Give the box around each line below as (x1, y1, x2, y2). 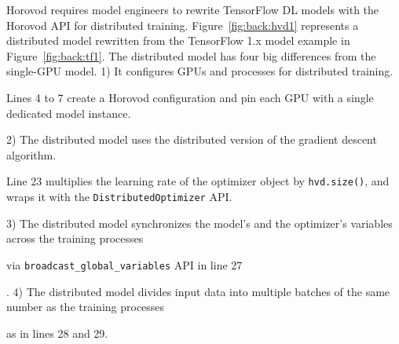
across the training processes (6, 230, 144, 247)
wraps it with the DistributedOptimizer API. (6, 188, 232, 204)
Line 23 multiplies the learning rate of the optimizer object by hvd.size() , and (6, 173, 390, 189)
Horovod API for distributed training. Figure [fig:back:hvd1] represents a (6, 16, 359, 33)
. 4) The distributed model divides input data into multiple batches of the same (6, 283, 390, 299)
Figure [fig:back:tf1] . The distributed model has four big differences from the (6, 47, 376, 64)
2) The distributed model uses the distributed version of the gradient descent (6, 131, 377, 148)
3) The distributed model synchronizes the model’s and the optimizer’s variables (6, 214, 393, 231)
